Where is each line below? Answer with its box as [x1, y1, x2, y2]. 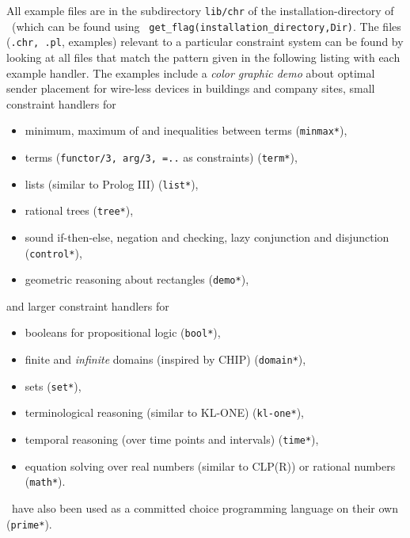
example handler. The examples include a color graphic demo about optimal [6, 64, 375, 81]
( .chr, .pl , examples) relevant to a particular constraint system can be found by [6, 33, 404, 50]
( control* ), [25, 244, 82, 261]
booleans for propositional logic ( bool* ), [25, 324, 221, 341]
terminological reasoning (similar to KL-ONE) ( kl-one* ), [25, 404, 304, 421]
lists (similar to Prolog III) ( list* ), [25, 175, 199, 192]
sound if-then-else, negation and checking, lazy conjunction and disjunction [25, 228, 389, 245]
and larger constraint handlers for [6, 297, 169, 314]
